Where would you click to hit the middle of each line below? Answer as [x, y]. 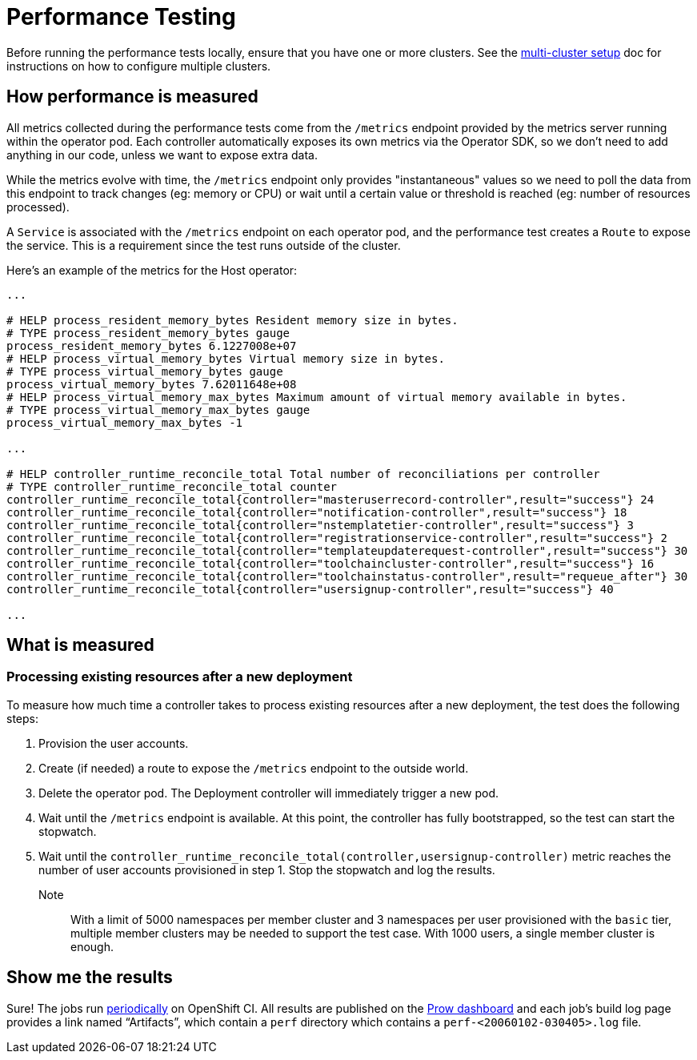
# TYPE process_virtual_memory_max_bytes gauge [158, 410]
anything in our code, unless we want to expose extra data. [162, 155]
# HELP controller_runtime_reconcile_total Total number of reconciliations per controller [303, 474]
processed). [38, 207]
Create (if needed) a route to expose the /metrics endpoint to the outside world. [254, 768]
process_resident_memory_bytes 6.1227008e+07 [152, 345]
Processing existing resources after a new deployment [180, 677]
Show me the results [90, 978]
